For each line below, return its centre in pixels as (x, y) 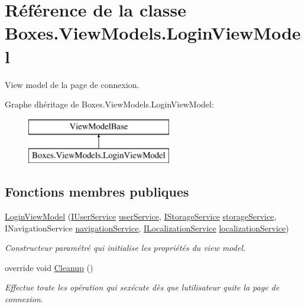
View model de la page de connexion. (72, 84)
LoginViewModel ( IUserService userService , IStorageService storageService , (141, 216)
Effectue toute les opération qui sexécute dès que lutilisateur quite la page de (142, 287)
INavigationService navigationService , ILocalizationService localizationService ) (147, 228)
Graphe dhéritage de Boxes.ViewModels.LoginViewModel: (109, 104)
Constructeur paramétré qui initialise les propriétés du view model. (125, 248)
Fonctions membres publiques (97, 192)
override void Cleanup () (49, 267)
